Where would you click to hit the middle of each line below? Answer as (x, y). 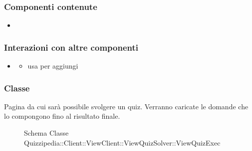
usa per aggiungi (53, 66)
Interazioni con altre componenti (71, 47)
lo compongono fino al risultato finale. (62, 116)
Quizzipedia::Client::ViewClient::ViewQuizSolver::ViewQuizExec (122, 142)
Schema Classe (46, 133)
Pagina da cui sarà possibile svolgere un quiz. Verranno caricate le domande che (126, 106)
